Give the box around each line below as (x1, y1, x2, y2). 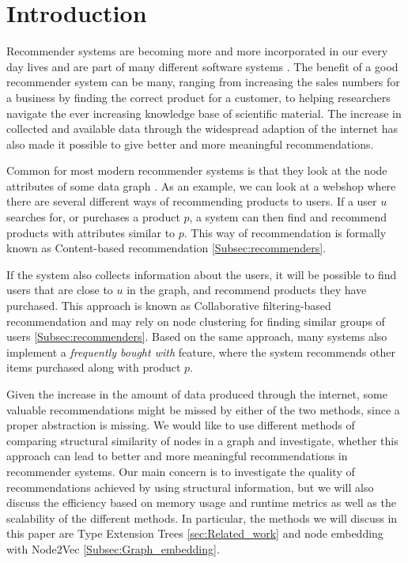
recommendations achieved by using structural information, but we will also (6, 478, 374, 495)
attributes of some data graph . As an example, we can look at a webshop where (6, 177, 396, 194)
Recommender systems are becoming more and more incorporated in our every (6, 43, 388, 59)
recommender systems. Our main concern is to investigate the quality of (6, 463, 355, 479)
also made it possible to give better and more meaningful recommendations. (6, 135, 374, 152)
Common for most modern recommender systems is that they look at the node (6, 162, 387, 179)
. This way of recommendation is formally (183, 224, 387, 240)
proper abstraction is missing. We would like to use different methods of (6, 417, 355, 433)
